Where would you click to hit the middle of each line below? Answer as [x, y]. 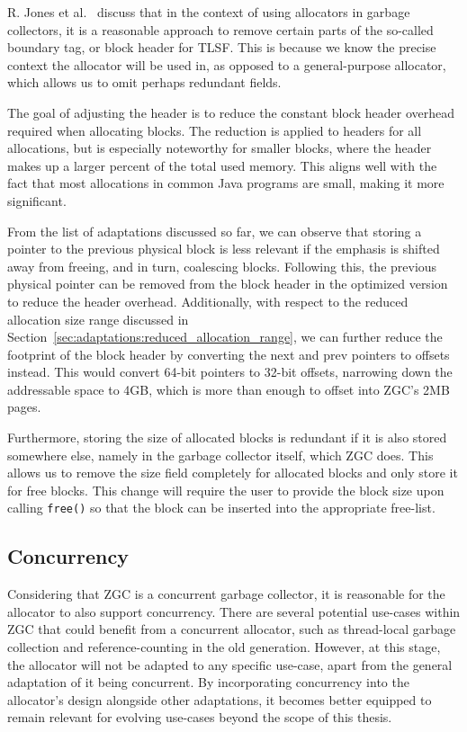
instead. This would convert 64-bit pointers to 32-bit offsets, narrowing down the [230, 372]
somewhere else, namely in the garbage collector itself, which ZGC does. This [220, 455]
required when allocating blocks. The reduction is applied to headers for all [215, 130]
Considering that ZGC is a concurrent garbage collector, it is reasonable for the [226, 594]
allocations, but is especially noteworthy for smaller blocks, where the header [220, 148]
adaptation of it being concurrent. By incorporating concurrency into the [208, 682]
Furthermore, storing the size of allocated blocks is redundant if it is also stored [227, 437]
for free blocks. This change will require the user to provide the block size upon [226, 490]
